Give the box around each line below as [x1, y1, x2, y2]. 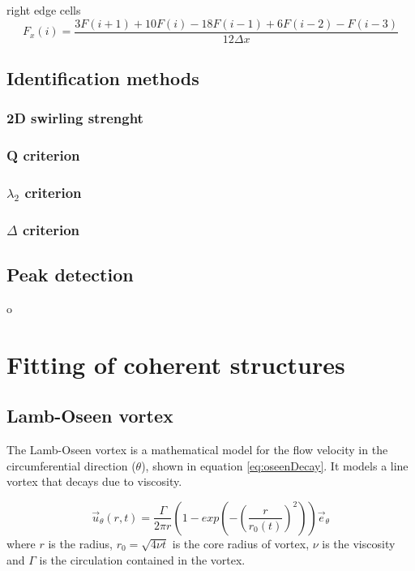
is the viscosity [322, 535, 396, 552]
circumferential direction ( [6, 457, 136, 474]
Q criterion [6, 145, 80, 165]
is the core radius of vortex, [172, 535, 310, 552]
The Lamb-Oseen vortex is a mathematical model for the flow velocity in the [6, 441, 388, 458]
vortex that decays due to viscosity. [6, 473, 182, 490]
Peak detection [6, 262, 134, 287]
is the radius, [48, 535, 113, 552]
